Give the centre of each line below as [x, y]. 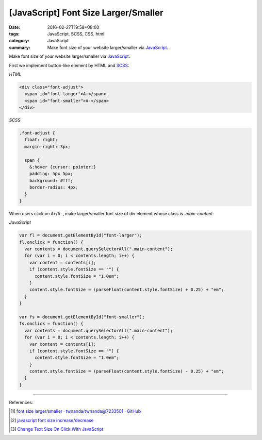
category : [19, 41]
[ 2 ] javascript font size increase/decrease [52, 420]
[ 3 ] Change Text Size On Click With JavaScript [57, 429]
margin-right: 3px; [48, 146]
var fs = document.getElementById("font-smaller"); [82, 317]
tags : [14, 34]
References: [21, 402]
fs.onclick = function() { [51, 324]
